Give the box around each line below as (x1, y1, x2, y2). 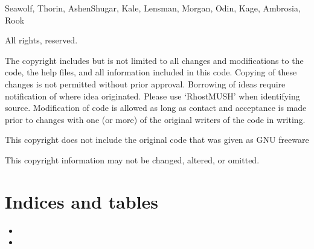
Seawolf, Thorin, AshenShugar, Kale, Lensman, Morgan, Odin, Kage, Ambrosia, (5, 2, 301, 14)
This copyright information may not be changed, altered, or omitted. (5, 153, 260, 166)
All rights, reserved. (5, 34, 78, 46)
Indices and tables (5, 189, 159, 213)
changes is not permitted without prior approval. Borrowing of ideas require (5, 77, 286, 90)
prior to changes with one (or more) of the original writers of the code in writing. (5, 113, 306, 125)
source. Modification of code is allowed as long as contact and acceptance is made (5, 101, 307, 114)
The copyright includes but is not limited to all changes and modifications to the (5, 54, 304, 66)
